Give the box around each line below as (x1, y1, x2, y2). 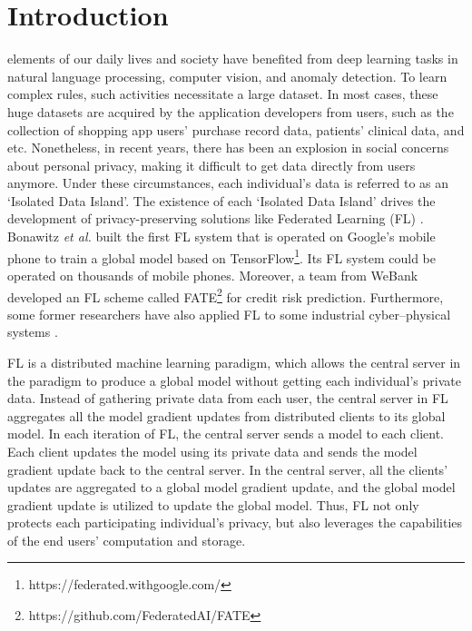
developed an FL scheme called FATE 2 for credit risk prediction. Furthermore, (7, 284, 444, 306)
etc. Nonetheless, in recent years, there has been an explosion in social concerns (7, 138, 449, 157)
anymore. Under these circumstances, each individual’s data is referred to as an (7, 173, 449, 192)
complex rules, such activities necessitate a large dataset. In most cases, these (7, 84, 438, 104)
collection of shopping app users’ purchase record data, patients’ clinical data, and (7, 120, 465, 139)
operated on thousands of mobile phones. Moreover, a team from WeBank (7, 265, 418, 284)
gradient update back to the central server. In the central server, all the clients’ (7, 459, 448, 478)
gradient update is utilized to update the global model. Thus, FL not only (7, 495, 419, 514)
